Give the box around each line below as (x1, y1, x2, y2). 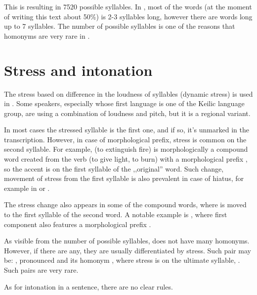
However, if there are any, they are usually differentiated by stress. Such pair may (4, 245, 251, 255)
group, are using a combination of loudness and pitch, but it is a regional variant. (4, 108, 251, 118)
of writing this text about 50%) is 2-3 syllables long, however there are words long (4, 11, 253, 21)
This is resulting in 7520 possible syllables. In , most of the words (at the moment (4, 1, 252, 11)
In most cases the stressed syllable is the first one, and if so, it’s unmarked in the (4, 124, 249, 135)
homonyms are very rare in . (4, 30, 90, 41)
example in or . (4, 182, 50, 193)
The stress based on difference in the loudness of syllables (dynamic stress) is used (4, 88, 253, 99)
